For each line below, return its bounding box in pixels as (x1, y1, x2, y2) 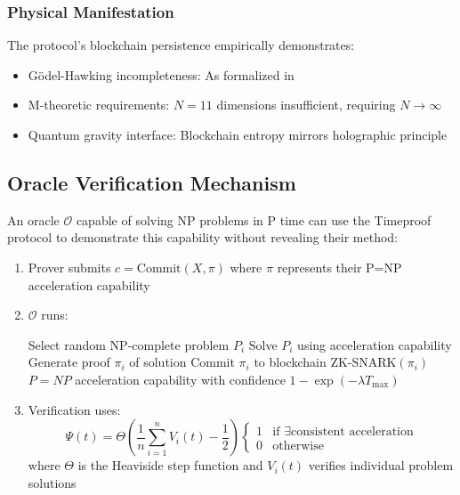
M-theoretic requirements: (28, 95, 170, 114)
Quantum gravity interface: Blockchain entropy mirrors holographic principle (28, 126, 448, 143)
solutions (28, 473, 77, 491)
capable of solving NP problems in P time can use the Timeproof (76, 210, 432, 229)
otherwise (272, 439, 324, 452)
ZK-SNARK (330, 357, 397, 370)
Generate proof (28, 353, 110, 371)
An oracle (7, 210, 60, 229)
